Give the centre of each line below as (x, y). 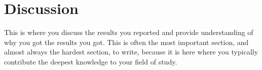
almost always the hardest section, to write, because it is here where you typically (131, 52)
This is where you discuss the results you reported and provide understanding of (129, 32)
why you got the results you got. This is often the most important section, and (126, 42)
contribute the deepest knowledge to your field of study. (91, 61)
